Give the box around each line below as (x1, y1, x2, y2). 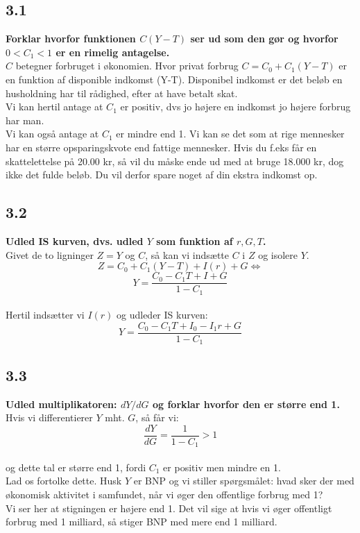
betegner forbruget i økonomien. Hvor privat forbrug (15, 58, 239, 73)
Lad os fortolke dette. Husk (6, 473, 122, 488)
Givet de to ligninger (6, 247, 94, 262)
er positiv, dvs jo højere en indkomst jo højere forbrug (120, 99, 351, 114)
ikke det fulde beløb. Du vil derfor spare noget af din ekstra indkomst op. (6, 167, 318, 182)
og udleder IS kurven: (117, 307, 208, 322)
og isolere (258, 247, 298, 262)
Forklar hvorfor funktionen (6, 31, 136, 46)
